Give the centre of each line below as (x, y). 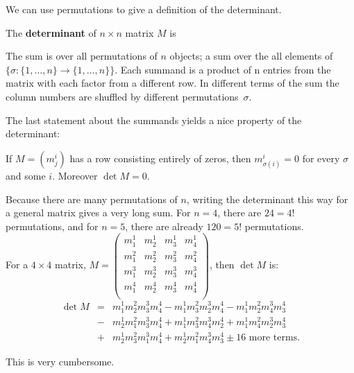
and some (26, 175)
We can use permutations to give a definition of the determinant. (144, 9)
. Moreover (75, 175)
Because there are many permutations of (92, 199)
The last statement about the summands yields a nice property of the (154, 120)
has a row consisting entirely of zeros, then (160, 158)
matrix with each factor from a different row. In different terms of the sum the (172, 83)
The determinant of (51, 32)
